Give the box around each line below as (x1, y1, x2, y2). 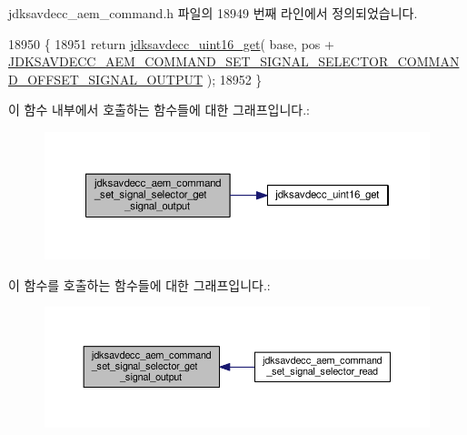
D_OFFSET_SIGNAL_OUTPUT (8, 69, 204, 88)
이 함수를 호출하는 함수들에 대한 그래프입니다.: (8, 275, 271, 294)
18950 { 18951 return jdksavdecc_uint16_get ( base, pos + (8, 34, 334, 53)
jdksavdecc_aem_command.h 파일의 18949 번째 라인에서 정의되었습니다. (8, 4, 418, 22)
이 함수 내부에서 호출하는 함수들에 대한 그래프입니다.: (8, 100, 310, 119)
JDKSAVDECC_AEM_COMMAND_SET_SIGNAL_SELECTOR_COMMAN (8, 52, 460, 71)
